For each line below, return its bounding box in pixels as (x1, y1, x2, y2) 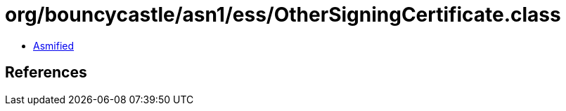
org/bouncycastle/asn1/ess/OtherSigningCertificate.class (5, 3, 561, 27)
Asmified (33, 39, 75, 52)
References (5, 64, 87, 82)
